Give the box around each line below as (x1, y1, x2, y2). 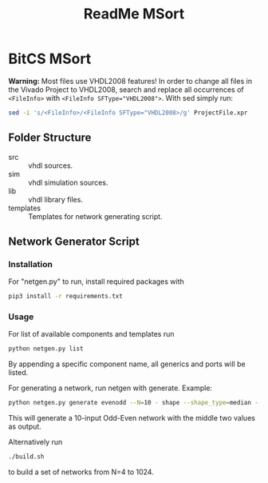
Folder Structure (8, 131, 92, 145)
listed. (8, 368, 29, 377)
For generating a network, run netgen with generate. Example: (8, 383, 213, 393)
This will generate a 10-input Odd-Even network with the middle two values (8, 413, 255, 423)
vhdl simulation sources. (28, 178, 108, 187)
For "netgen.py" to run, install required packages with (8, 277, 185, 286)
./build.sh (8, 453, 45, 461)
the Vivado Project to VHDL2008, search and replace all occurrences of (8, 85, 245, 94)
